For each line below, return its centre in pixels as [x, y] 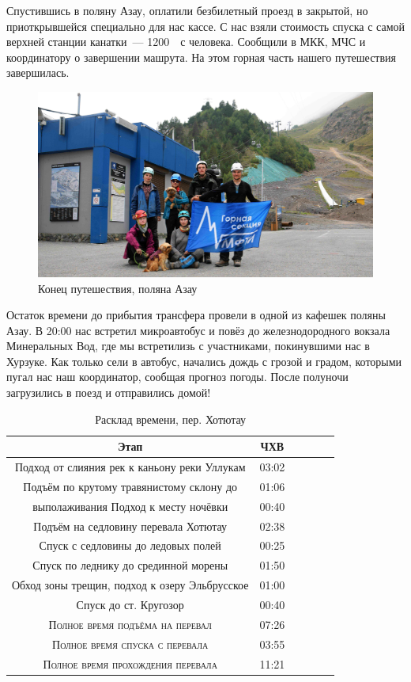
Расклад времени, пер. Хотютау [171, 419]
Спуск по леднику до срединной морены [130, 565]
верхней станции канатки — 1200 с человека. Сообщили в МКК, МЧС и [186, 42]
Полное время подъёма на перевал [130, 624]
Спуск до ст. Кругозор [130, 604]
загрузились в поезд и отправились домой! [109, 392]
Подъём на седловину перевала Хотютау [130, 526]
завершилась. [38, 72]
